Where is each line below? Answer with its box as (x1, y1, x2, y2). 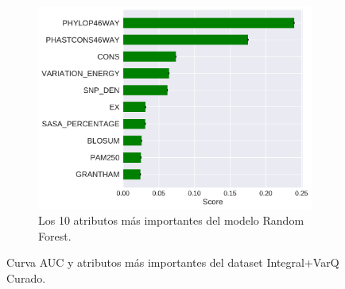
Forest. (38, 227, 72, 244)
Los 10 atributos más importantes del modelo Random (38, 212, 304, 229)
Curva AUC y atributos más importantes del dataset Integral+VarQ (6, 254, 339, 271)
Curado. (6, 270, 46, 287)
